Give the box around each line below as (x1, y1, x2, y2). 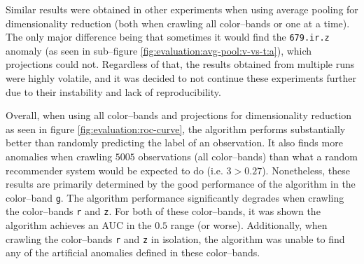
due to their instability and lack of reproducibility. (6, 84, 221, 99)
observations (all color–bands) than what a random (138, 149, 358, 163)
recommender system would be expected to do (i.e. (6, 162, 223, 177)
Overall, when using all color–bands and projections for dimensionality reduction (6, 108, 352, 123)
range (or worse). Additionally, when (170, 218, 328, 232)
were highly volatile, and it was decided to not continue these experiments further (6, 71, 356, 85)
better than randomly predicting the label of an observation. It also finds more (6, 135, 343, 150)
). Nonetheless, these (262, 162, 350, 177)
